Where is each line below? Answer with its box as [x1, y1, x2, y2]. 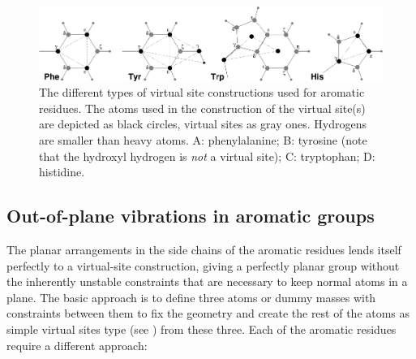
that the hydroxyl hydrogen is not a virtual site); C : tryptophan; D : [39, 147, 375, 164]
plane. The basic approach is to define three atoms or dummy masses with [6, 288, 376, 305]
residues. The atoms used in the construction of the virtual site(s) [39, 99, 366, 116]
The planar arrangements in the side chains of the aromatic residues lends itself [6, 240, 401, 257]
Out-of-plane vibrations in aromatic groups [6, 203, 375, 228]
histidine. [39, 163, 85, 180]
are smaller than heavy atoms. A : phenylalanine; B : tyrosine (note [39, 131, 367, 148]
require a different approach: [6, 336, 148, 353]
